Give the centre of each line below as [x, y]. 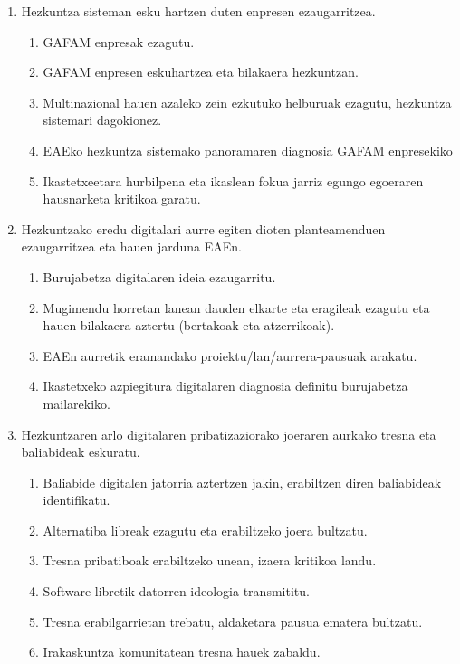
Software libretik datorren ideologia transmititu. [176, 591]
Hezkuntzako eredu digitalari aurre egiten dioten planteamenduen [203, 228]
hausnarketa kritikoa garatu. [122, 199]
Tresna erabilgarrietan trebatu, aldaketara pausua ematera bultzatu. [233, 621]
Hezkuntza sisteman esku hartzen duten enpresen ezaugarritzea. [198, 11]
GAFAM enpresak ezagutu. [119, 41]
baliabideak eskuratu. [81, 452]
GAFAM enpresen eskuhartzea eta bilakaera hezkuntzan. [201, 72]
